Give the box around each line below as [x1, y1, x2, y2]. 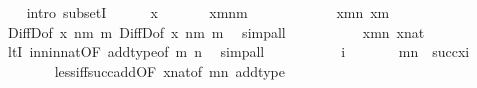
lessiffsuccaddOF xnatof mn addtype [54, 60, 285, 81]
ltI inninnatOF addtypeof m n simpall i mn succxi [7, 41, 470, 62]
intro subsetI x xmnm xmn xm [26, 2, 390, 22]
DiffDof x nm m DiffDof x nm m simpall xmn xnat [7, 21, 425, 42]
